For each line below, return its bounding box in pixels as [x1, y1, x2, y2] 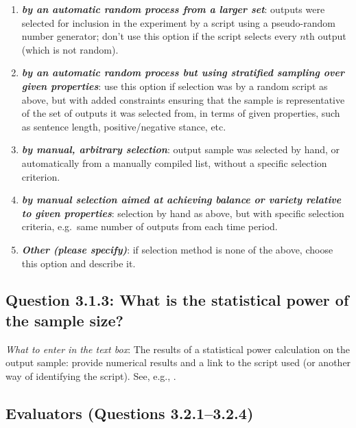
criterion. [21, 169, 60, 183]
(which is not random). [21, 42, 119, 56]
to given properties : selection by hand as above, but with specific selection [21, 205, 344, 220]
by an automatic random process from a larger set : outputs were [21, 2, 325, 16]
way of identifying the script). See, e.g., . [5, 368, 176, 383]
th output [305, 29, 346, 43]
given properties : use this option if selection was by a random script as [21, 78, 328, 93]
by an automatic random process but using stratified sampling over [21, 65, 344, 80]
